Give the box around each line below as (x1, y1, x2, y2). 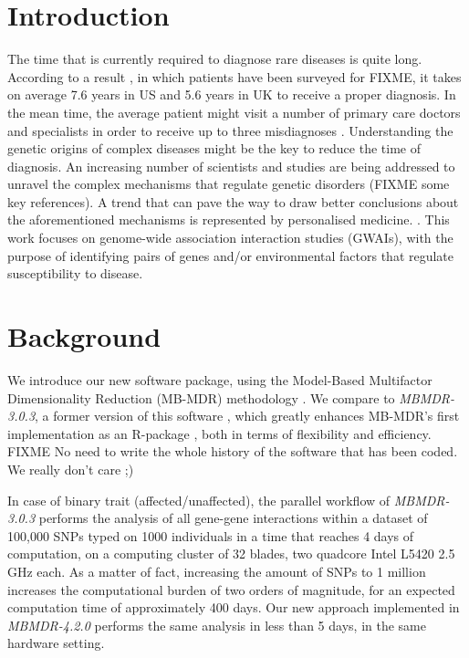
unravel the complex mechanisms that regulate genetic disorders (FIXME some (7, 174, 450, 193)
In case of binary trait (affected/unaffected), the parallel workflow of (7, 490, 391, 509)
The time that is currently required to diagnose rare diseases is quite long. (7, 49, 422, 68)
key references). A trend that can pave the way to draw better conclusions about (7, 192, 459, 211)
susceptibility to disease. (7, 264, 143, 283)
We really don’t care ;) (7, 459, 134, 478)
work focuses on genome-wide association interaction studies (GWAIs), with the (7, 228, 453, 247)
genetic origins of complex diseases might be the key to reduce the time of (7, 139, 421, 158)
